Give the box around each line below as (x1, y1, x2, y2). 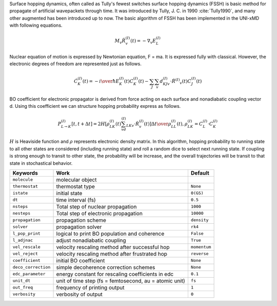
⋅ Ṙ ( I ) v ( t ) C (170, 78, 192, 86)
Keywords (12, 169, 38, 177)
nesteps (12, 211, 31, 216)
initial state (56, 189, 83, 197)
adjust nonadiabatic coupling (56, 237, 126, 244)
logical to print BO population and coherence (56, 230, 165, 237)
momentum (190, 244, 211, 250)
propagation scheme (56, 216, 106, 223)
